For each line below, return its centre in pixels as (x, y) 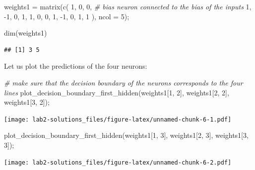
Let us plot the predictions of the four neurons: (76, 66)
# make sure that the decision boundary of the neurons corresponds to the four (124, 82)
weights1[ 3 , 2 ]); (27, 102)
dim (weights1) (26, 33)
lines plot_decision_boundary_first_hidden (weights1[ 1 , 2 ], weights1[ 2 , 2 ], (117, 92)
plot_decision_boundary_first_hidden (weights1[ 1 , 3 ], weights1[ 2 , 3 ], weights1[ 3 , (126, 135)
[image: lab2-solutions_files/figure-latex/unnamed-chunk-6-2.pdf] (118, 162)
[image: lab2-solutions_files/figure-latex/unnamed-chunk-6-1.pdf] (118, 119)
